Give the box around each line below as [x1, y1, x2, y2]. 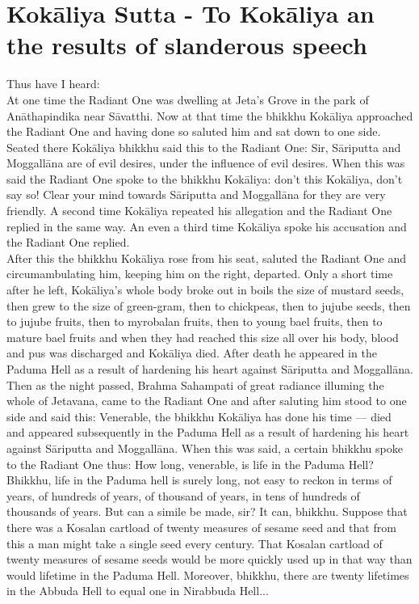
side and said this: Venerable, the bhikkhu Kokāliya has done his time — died [6, 408, 392, 424]
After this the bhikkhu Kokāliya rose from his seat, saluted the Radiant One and [6, 249, 406, 266]
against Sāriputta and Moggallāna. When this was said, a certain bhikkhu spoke [6, 439, 403, 456]
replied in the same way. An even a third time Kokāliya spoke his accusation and [6, 218, 407, 234]
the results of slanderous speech [6, 28, 367, 61]
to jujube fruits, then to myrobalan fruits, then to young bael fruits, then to [6, 313, 383, 330]
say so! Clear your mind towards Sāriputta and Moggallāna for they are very [6, 186, 386, 203]
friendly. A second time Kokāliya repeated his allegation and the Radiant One [6, 202, 392, 219]
